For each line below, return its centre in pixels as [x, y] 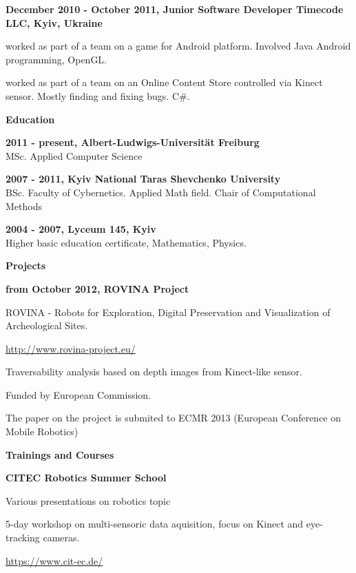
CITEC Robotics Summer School [86, 478]
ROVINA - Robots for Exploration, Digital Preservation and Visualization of [168, 312]
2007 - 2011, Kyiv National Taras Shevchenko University [143, 179]
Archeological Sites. [47, 325]
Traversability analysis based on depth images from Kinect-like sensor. [154, 372]
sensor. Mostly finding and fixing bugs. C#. [98, 95]
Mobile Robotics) [42, 431]
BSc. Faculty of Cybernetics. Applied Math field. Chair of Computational [161, 192]
